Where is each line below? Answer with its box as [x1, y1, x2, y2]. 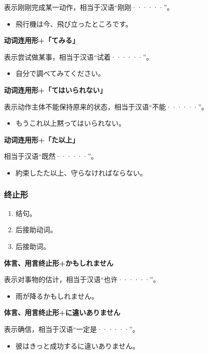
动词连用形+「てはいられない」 [4, 84, 107, 95]
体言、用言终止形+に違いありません [4, 307, 121, 318]
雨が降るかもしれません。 [15, 290, 99, 301]
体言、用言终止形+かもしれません [4, 257, 114, 268]
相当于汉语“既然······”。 [4, 151, 98, 161]
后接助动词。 [15, 224, 57, 235]
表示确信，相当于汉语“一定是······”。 [4, 323, 139, 334]
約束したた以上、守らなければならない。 [15, 167, 147, 177]
